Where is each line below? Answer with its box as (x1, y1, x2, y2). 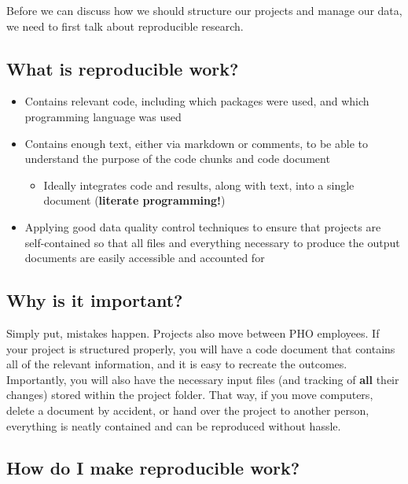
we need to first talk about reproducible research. (6, 17, 244, 34)
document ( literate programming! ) (43, 192, 226, 209)
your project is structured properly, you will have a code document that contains (6, 340, 395, 357)
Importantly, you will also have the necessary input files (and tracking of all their (6, 371, 399, 387)
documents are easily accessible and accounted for (24, 249, 265, 266)
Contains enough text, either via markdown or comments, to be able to (24, 135, 368, 151)
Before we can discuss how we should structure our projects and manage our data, (6, 2, 402, 18)
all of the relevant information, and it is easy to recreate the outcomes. (6, 356, 347, 372)
